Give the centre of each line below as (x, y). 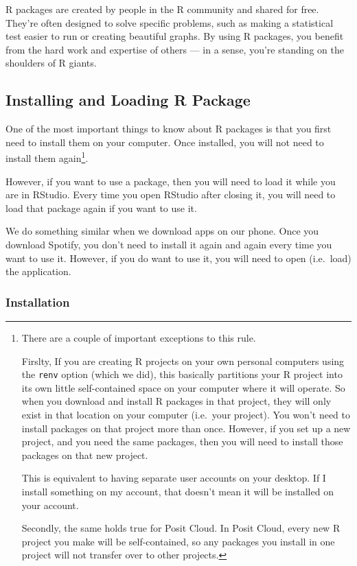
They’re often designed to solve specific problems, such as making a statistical (170, 22)
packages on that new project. (85, 455)
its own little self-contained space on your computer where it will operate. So (183, 387)
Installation (38, 302)
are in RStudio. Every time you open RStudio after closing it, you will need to (171, 194)
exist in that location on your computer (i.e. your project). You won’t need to (186, 415)
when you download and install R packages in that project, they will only (176, 401)
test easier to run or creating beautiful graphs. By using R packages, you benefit (175, 36)
